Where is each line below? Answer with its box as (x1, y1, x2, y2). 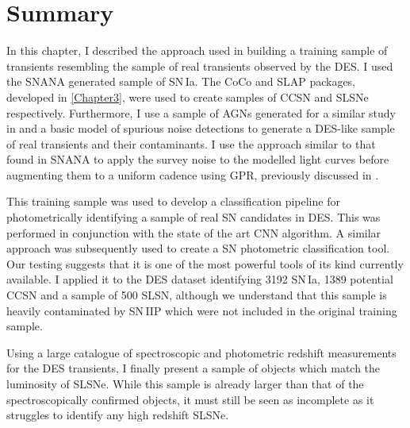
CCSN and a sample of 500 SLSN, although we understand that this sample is (6, 287, 387, 303)
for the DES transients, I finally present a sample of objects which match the (6, 360, 381, 376)
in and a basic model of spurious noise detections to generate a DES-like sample (6, 120, 395, 137)
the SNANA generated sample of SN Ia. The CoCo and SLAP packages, (6, 73, 355, 90)
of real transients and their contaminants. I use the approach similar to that (6, 135, 376, 152)
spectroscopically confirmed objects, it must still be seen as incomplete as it (6, 391, 374, 407)
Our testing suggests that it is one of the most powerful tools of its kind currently (6, 255, 404, 272)
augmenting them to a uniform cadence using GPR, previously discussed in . (6, 166, 379, 183)
